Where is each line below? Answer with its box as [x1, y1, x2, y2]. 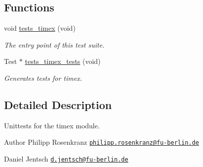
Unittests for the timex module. [4, 120, 100, 130]
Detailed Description [4, 97, 112, 112]
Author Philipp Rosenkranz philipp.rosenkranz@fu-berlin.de [4, 137, 199, 147]
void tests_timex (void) [4, 23, 76, 33]
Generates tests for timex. [4, 72, 82, 83]
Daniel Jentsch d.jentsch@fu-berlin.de [4, 154, 128, 164]
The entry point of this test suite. [4, 39, 105, 50]
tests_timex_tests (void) [25, 56, 101, 66]
